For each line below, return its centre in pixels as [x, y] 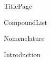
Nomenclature [24, 38]
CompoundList [25, 22]
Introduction [22, 54]
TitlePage [18, 6]
